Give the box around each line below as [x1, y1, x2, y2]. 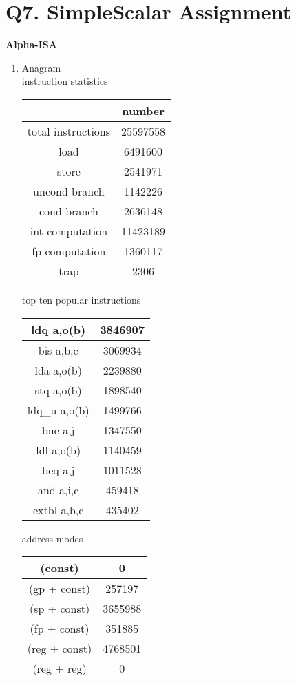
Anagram [21, 60, 61, 74]
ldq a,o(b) [31, 321, 86, 337]
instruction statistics [21, 74, 108, 88]
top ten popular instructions [21, 292, 141, 306]
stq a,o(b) [34, 381, 82, 398]
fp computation [32, 242, 106, 259]
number [122, 102, 165, 118]
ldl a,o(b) [36, 441, 81, 458]
